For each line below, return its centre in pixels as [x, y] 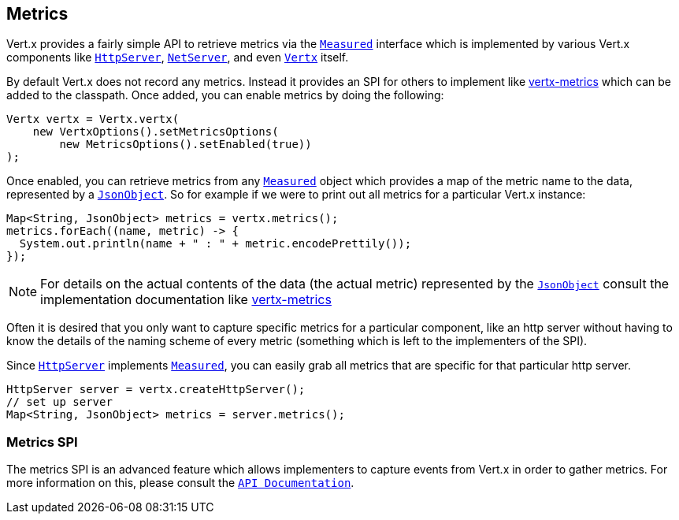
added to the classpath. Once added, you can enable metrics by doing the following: [225, 95]
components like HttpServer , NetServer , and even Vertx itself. [178, 58]
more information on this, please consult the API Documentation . [180, 483]
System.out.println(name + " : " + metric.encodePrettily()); [215, 244]
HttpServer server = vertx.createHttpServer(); [156, 390]
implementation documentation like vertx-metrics [186, 300]
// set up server [59, 402]
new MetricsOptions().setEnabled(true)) [186, 145]
